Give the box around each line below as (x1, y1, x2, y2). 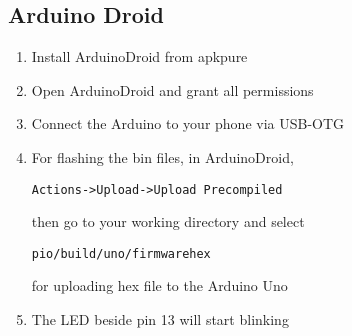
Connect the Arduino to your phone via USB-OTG (31, 113, 345, 134)
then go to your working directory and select (31, 211, 305, 232)
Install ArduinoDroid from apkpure (31, 46, 248, 67)
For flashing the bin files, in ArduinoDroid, (31, 146, 294, 167)
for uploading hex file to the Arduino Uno (31, 275, 288, 296)
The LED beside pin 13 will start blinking (31, 309, 289, 330)
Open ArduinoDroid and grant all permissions (31, 79, 314, 100)
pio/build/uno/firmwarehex (31, 246, 211, 261)
